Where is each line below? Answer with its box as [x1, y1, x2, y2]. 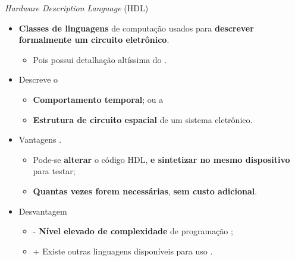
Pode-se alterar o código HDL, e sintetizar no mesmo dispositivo [33, 153, 290, 165]
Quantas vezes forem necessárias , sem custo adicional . [33, 184, 258, 197]
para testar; [33, 165, 76, 177]
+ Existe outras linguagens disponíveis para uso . [33, 244, 213, 257]
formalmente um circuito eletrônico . [18, 33, 170, 46]
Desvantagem [18, 205, 67, 217]
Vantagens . [18, 133, 62, 146]
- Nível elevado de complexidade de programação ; [33, 225, 233, 237]
